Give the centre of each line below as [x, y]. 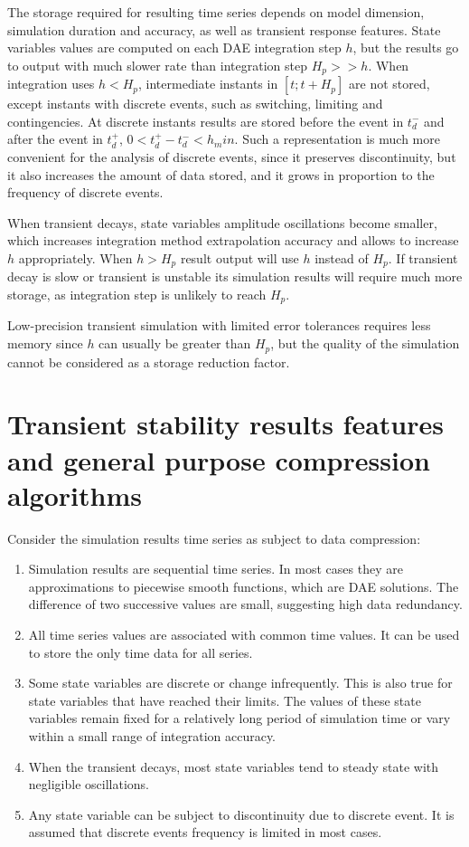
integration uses [51, 84]
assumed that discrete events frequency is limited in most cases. [205, 832]
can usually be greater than [175, 343]
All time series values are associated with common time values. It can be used [244, 634]
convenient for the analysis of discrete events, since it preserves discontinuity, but [232, 157]
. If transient [423, 257]
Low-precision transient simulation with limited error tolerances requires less [219, 325]
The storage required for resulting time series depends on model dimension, [216, 12]
